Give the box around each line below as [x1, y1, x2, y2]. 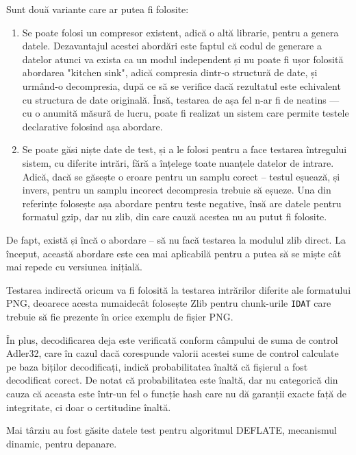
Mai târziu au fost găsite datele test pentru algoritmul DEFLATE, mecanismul [6, 423, 337, 437]
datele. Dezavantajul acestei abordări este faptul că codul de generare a [22, 38, 322, 53]
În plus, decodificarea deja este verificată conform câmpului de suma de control [6, 332, 338, 347]
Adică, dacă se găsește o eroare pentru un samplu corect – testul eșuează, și [22, 169, 340, 183]
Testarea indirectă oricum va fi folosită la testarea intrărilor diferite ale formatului [6, 282, 351, 296]
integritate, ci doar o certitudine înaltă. [6, 399, 171, 414]
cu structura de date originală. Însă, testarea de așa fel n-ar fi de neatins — [22, 92, 340, 106]
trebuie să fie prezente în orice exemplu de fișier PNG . [6, 309, 233, 323]
